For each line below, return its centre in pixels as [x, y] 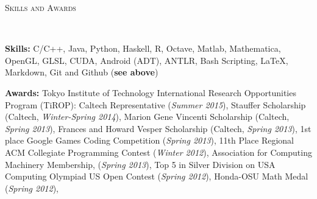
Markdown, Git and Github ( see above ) [82, 72]
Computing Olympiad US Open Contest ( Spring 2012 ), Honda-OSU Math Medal [157, 176]
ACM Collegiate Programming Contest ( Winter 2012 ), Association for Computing [158, 152]
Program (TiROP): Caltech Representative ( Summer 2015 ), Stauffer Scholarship [155, 104]
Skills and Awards [41, 7]
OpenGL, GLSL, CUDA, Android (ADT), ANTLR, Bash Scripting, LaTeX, [147, 60]
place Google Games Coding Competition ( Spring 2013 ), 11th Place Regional [149, 140]
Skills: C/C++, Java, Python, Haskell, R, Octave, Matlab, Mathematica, [143, 48]
